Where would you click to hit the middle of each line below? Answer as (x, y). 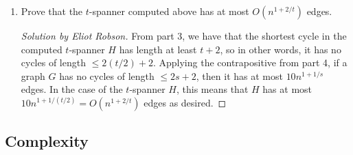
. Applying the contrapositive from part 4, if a (250, 62)
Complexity (47, 141)
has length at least (158, 49)
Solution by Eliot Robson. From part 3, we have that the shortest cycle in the (184, 36)
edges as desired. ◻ (185, 102)
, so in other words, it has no (281, 49)
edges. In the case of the (72, 89)
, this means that (212, 89)
